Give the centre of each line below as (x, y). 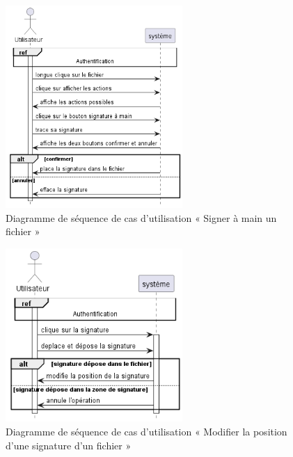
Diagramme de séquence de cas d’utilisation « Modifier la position (146, 432)
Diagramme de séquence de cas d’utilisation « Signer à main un (141, 217)
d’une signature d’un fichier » (69, 445)
